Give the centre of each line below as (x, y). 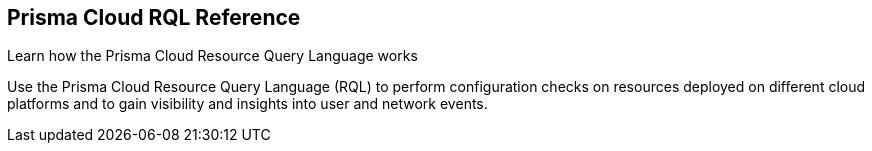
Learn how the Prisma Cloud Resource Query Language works (212, 56)
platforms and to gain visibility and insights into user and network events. (247, 104)
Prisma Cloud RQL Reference (154, 17)
